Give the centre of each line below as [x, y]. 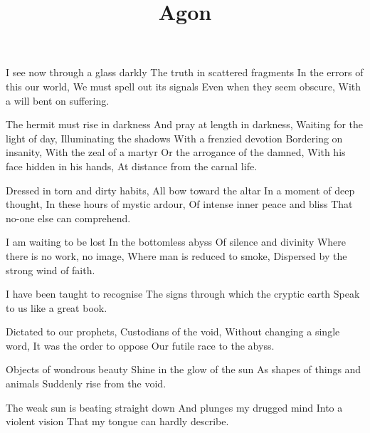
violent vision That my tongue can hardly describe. [117, 421]
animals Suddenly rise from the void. [86, 384]
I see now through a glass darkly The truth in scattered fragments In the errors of [185, 72]
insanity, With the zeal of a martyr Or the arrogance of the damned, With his [176, 152]
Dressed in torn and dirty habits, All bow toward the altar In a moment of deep [180, 190]
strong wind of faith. [51, 270]
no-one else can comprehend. [68, 218]
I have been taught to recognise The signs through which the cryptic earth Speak [183, 294]
